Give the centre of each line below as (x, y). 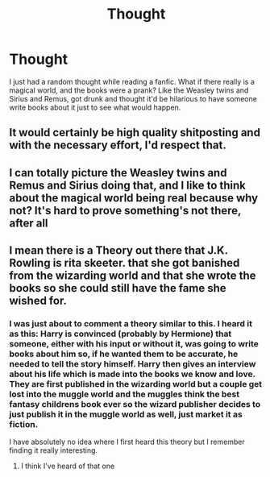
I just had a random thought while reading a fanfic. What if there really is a (132, 81)
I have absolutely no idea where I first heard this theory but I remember (127, 442)
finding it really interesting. (54, 450)
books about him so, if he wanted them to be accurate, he (124, 354)
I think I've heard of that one (68, 466)
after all (29, 223)
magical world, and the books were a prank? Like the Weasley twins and (129, 90)
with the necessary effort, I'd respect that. (118, 145)
